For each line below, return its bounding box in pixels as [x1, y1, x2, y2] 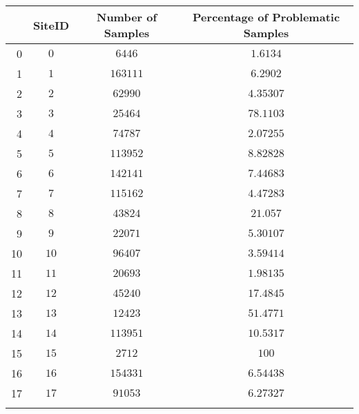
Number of [97, 9, 157, 25]
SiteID [33, 17, 70, 33]
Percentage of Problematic [193, 9, 340, 25]
